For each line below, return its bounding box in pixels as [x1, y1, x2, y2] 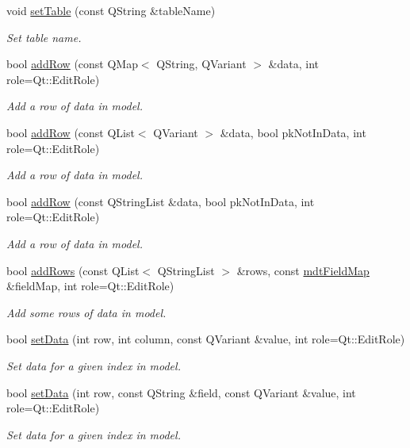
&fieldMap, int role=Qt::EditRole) [6, 278, 174, 294]
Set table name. [6, 29, 82, 45]
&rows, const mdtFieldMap [236, 262, 370, 278]
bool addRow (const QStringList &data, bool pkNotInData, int [6, 193, 315, 209]
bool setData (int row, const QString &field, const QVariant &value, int [6, 384, 356, 400]
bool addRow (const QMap [6, 56, 138, 72]
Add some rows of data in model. [6, 304, 167, 320]
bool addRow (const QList [6, 124, 135, 140]
